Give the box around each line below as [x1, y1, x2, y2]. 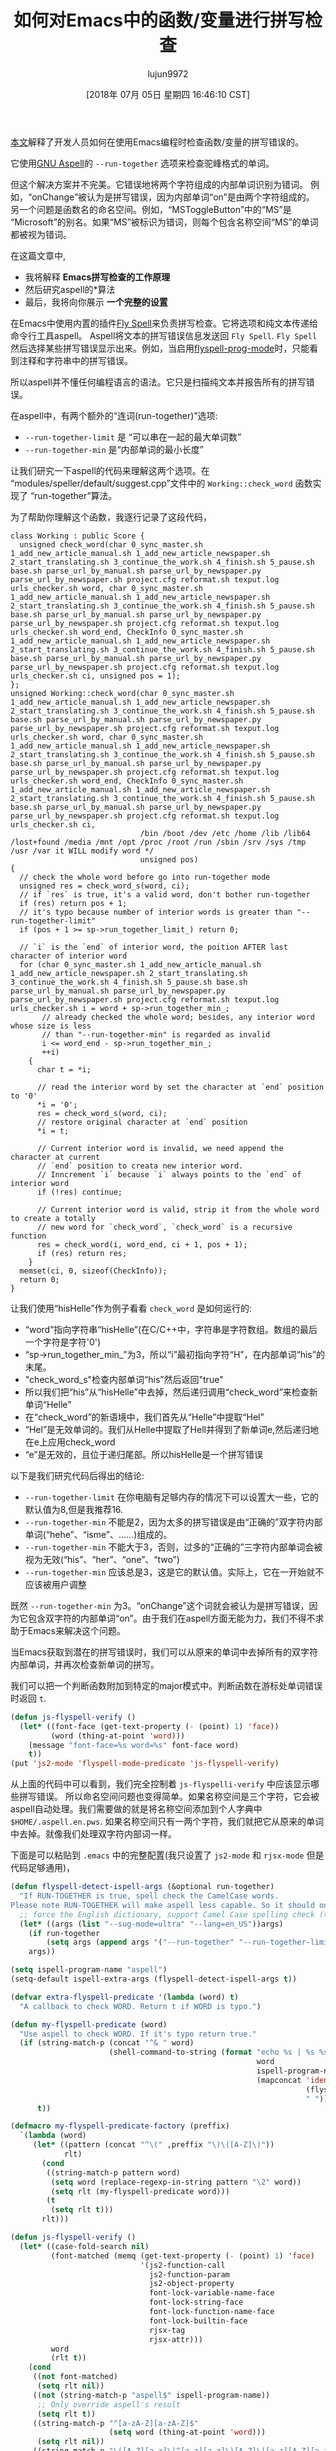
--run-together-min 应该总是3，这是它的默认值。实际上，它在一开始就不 [24, 1566, 325, 1578]
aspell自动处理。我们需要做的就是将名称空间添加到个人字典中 [10, 1803, 263, 1815]
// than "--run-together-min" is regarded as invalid [41, 1029, 271, 1040]
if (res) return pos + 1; [19, 898, 128, 908]
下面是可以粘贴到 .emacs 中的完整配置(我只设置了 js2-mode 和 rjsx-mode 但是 [10, 1849, 325, 1861]
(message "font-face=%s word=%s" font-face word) [28, 1740, 240, 1750]
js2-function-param [148, 2269, 230, 2280]
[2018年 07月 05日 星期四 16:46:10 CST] [85, 88, 251, 100]
